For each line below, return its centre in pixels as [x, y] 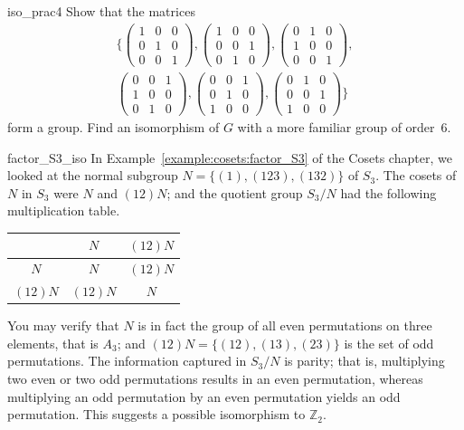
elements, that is [53, 343]
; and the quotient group [235, 192]
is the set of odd [389, 343]
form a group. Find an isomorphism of [114, 126]
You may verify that [63, 325]
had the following [388, 192]
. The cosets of [416, 175]
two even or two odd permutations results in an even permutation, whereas [215, 378]
